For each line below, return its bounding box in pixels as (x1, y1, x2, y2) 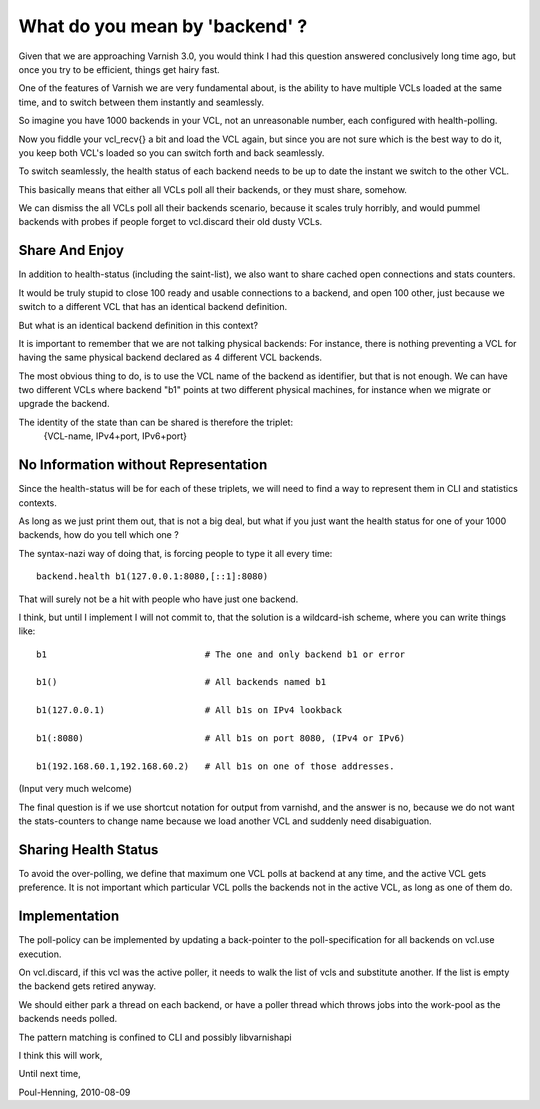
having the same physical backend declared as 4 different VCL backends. (18, 351, 323, 364)
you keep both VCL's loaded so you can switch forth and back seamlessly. (18, 146, 325, 159)
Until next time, (18, 1068, 81, 1080)
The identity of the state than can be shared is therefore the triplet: (18, 416, 294, 428)
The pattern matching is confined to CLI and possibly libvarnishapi (18, 1031, 292, 1043)
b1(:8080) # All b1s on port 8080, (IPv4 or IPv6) (36, 733, 406, 744)
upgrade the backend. (18, 398, 110, 410)
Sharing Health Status (18, 841, 159, 858)
